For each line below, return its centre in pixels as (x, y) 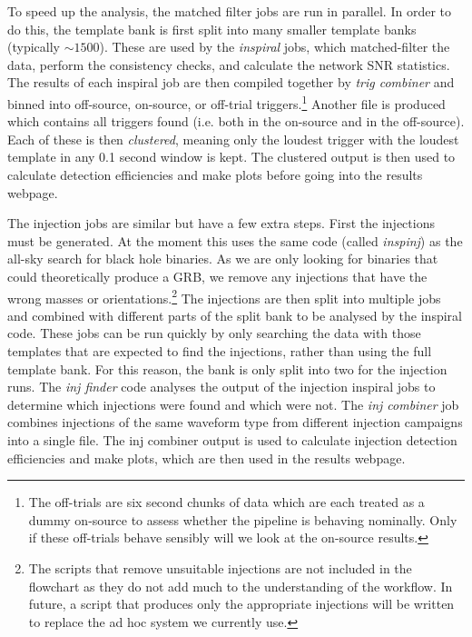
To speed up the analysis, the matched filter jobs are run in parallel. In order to (230, 11)
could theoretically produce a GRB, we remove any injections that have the (217, 276)
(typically (34, 47)
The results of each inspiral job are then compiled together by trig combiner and (231, 82)
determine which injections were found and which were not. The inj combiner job (233, 404)
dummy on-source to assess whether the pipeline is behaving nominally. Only (243, 519)
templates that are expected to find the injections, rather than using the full (220, 351)
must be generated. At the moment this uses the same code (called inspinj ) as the (235, 240)
